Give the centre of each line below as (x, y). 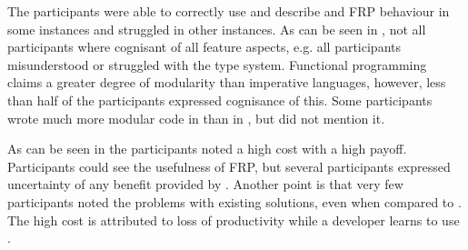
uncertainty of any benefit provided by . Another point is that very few (205, 184)
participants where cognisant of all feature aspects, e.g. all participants (204, 47)
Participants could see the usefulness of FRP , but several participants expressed (229, 166)
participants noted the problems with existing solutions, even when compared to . (234, 201)
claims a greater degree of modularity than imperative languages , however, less (227, 82)
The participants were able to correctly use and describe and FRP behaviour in (229, 11)
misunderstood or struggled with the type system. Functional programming (217, 64)
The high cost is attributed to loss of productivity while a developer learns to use (234, 220)
